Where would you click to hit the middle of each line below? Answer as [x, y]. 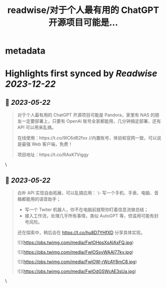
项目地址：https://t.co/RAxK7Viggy [53, 155]
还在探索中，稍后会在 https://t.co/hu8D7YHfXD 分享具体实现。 [81, 232]
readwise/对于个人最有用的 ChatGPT [83, 10]
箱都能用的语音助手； [39, 199]
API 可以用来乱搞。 [37, 128]
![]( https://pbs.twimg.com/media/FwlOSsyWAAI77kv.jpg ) [75, 252]
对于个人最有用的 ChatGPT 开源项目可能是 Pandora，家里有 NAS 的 [86, 115]
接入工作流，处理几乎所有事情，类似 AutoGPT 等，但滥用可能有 [89, 216]
